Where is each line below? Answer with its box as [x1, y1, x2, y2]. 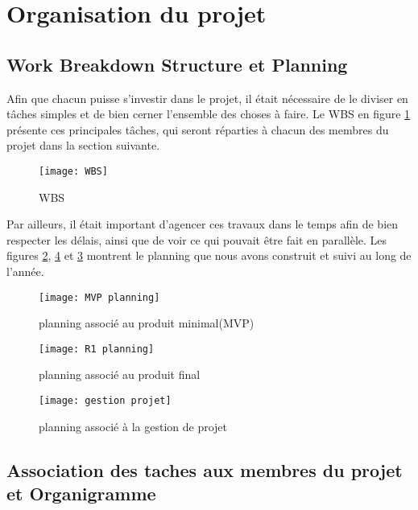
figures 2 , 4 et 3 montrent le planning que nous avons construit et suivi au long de [6, 247, 412, 264]
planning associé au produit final [39, 366, 201, 383]
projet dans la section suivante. [6, 137, 160, 154]
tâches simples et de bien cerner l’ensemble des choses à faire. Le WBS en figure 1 [6, 105, 411, 122]
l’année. [6, 262, 44, 279]
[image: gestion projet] [39, 395, 172, 407]
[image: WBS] [39, 165, 108, 177]
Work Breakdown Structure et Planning [6, 51, 348, 76]
